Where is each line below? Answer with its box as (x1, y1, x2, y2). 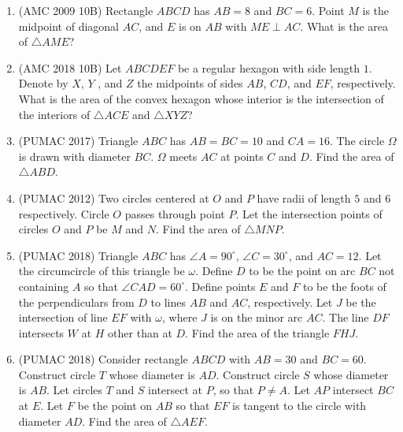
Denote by (18, 75, 68, 91)
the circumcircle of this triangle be (18, 263, 185, 279)
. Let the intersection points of (235, 205, 383, 222)
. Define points (185, 277, 256, 294)
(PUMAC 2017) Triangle (18, 132, 139, 149)
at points (220, 147, 264, 164)
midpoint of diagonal (18, 17, 120, 34)
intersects (18, 324, 65, 341)
